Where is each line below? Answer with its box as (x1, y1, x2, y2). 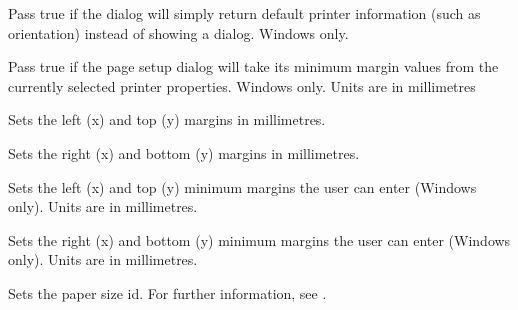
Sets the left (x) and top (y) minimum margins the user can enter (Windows (8, 176, 477, 197)
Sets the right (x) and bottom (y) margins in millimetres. (8, 142, 360, 163)
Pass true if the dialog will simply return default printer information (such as (8, 3, 481, 23)
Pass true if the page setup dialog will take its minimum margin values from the (8, 56, 499, 77)
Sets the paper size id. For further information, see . (8, 282, 327, 303)
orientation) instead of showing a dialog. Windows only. (8, 22, 349, 43)
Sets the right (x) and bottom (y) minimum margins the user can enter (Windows (8, 229, 511, 250)
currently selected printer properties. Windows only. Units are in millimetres (8, 75, 476, 96)
